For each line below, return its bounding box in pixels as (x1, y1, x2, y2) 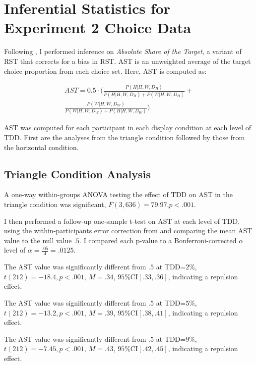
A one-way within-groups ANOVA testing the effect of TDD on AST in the (4, 189, 233, 200)
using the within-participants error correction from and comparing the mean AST (4, 225, 253, 236)
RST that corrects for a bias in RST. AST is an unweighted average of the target (4, 55, 251, 66)
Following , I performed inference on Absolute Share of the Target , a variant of (4, 46, 242, 56)
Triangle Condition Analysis (4, 166, 151, 181)
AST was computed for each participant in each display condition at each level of (4, 122, 251, 133)
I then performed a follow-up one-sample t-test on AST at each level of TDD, (4, 215, 240, 226)
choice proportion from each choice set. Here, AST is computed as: (4, 65, 207, 76)
